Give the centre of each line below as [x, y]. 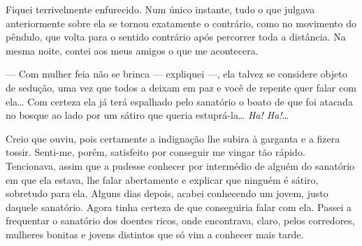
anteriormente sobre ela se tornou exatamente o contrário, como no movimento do [181, 23]
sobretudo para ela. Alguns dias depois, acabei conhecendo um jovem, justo [167, 193]
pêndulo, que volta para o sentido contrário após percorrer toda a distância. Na [176, 37]
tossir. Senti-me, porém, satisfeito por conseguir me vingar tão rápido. [155, 152]
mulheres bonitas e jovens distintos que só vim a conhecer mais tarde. [155, 234]
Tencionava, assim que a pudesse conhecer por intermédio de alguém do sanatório [180, 165]
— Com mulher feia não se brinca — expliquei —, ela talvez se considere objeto [176, 74]
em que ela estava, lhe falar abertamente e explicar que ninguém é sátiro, [162, 179]
